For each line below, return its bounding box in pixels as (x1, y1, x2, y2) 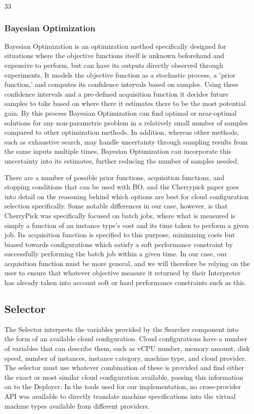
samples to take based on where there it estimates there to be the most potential (4, 98, 246, 108)
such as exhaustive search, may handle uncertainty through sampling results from (4, 136, 248, 146)
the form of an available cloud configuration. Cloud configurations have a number (4, 333, 248, 344)
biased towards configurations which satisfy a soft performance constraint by (4, 239, 233, 249)
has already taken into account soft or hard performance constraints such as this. (4, 277, 247, 288)
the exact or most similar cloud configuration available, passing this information (4, 372, 243, 382)
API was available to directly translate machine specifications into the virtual (4, 391, 236, 401)
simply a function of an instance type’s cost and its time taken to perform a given (4, 220, 249, 230)
